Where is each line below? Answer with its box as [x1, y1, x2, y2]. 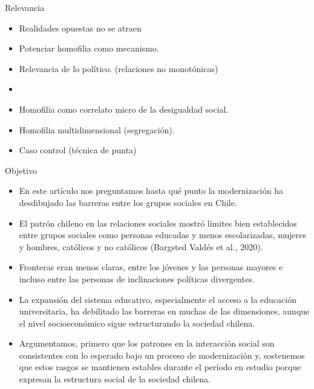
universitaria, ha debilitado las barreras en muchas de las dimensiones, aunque [19, 305, 310, 318]
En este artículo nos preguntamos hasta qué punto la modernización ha [19, 184, 283, 197]
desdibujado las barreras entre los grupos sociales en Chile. [19, 196, 237, 208]
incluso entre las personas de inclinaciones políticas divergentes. [19, 272, 255, 285]
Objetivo [5, 164, 37, 176]
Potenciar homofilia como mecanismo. [19, 42, 159, 55]
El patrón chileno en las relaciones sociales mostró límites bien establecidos [19, 216, 297, 229]
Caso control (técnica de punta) [19, 144, 137, 156]
